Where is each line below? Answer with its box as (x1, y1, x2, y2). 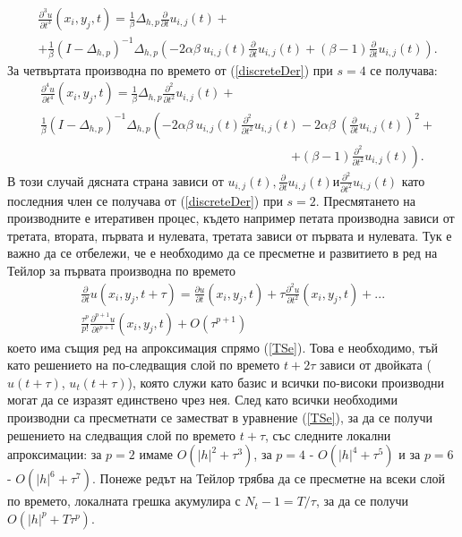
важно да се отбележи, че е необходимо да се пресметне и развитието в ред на (7, 243, 438, 262)
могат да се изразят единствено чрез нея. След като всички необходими (7, 390, 398, 409)
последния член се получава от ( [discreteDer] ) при (7, 191, 283, 209)
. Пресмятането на (315, 191, 416, 209)
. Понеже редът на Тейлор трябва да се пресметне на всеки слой (91, 469, 445, 488)
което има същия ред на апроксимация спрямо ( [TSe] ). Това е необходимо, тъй (7, 337, 438, 356)
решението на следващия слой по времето (7, 425, 236, 444)
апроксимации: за (7, 445, 102, 464)
